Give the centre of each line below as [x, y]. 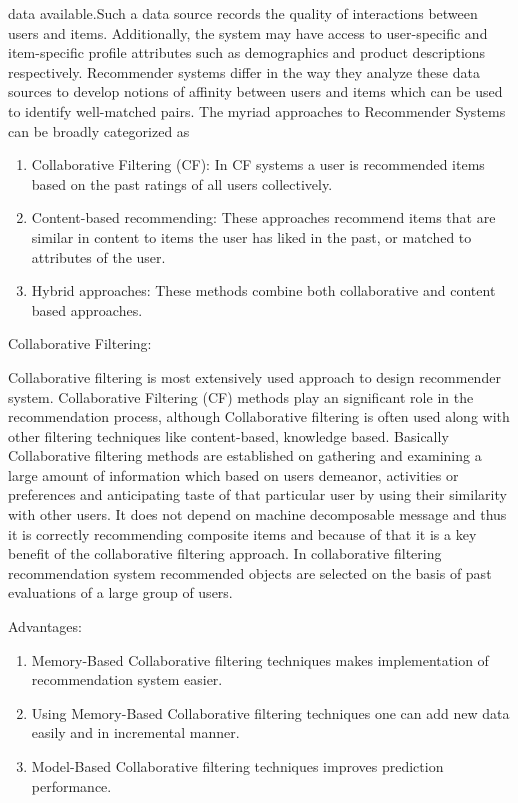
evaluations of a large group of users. [120, 592]
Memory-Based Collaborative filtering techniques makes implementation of [260, 659]
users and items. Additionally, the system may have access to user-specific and [248, 32]
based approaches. [87, 309]
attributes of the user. [98, 256]
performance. [71, 785]
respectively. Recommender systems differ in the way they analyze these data [244, 71]
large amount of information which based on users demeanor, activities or [233, 474]
